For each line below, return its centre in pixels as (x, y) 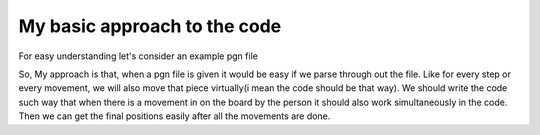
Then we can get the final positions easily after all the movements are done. (174, 116)
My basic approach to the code (150, 26)
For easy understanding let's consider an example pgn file (138, 56)
